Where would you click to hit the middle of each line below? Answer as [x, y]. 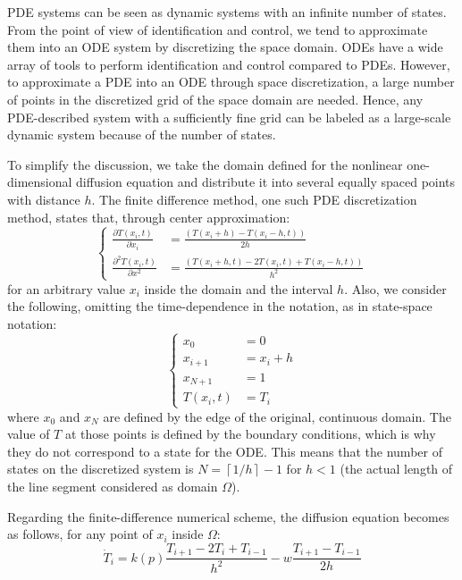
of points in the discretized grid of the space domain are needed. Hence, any [215, 99]
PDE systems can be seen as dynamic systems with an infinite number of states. [227, 12]
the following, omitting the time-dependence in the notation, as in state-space [220, 306]
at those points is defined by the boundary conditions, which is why [250, 434]
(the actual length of [396, 469]
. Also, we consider [395, 288]
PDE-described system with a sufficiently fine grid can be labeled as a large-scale [229, 117]
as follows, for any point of [80, 534]
